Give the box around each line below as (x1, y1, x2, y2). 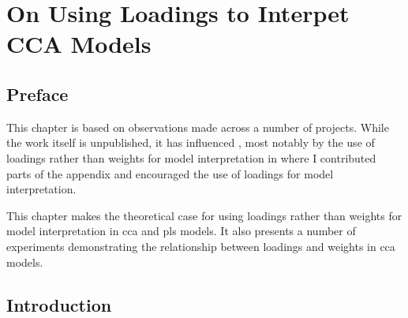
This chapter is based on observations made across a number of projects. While (6, 118, 389, 135)
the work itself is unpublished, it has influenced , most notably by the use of (6, 134, 375, 151)
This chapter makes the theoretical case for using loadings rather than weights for (6, 207, 402, 223)
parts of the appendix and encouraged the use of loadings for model (6, 165, 334, 181)
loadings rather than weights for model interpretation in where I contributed (6, 149, 376, 166)
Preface (6, 81, 69, 106)
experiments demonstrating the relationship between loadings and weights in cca (6, 238, 395, 254)
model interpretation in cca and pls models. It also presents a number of (6, 223, 356, 239)
